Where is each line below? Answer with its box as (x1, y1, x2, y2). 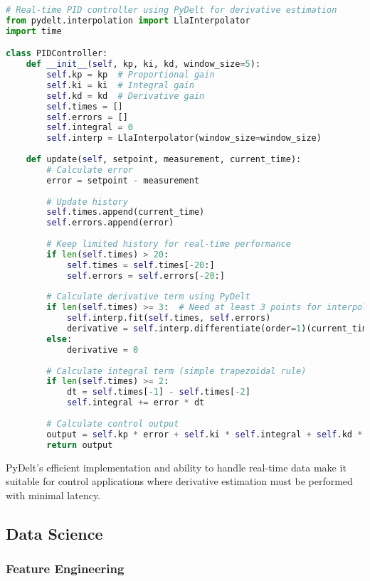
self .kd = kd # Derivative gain (46, 90, 205, 101)
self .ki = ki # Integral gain (46, 80, 194, 90)
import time (6, 26, 62, 36)
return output (46, 439, 113, 450)
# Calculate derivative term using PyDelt (46, 292, 250, 302)
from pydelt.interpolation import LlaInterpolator (6, 15, 250, 26)
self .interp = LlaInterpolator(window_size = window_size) (46, 133, 322, 144)
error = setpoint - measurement (46, 175, 200, 186)
